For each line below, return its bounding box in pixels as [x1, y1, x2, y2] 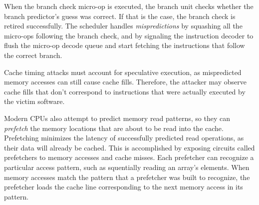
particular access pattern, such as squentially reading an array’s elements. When [4, 161, 250, 172]
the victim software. [4, 96, 65, 106]
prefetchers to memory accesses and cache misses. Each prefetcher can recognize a [4, 152, 254, 162]
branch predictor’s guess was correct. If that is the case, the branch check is [4, 10, 236, 21]
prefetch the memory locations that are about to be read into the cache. [4, 122, 224, 133]
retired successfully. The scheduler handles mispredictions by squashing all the [4, 20, 243, 31]
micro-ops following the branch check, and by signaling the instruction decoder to [4, 30, 254, 40]
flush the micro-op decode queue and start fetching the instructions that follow [4, 40, 245, 50]
